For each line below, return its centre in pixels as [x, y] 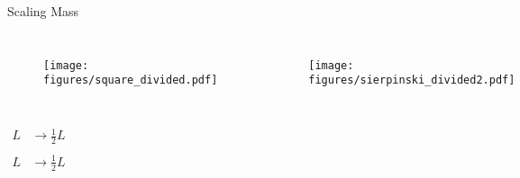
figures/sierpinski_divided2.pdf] [412, 80]
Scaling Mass [43, 11]
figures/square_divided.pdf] [131, 80]
